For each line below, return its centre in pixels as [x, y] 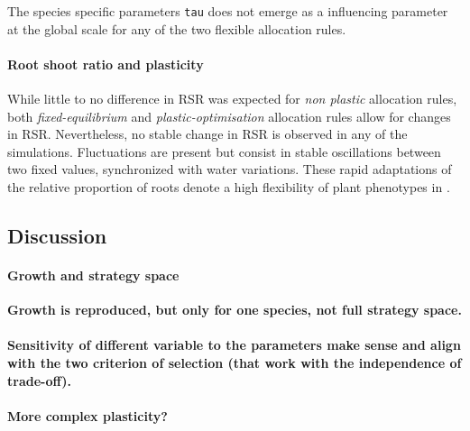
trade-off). [40, 380]
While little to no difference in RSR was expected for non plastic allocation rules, [232, 99]
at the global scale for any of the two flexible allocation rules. [177, 28]
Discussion [57, 235]
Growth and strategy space [93, 275]
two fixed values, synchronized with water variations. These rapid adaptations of [230, 169]
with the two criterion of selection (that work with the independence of [235, 362]
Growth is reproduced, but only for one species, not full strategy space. [235, 310]
